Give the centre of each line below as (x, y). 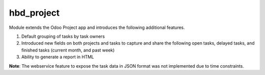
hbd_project (34, 13)
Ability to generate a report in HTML (58, 57)
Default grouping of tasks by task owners (63, 36)
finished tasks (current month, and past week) (68, 50)
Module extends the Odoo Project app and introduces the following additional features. (97, 27)
